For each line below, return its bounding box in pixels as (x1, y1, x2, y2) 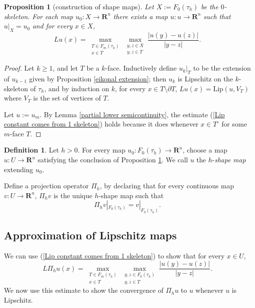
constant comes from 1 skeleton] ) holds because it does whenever (4, 119, 199, 129)
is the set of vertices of (33, 93, 101, 103)
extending (4, 164, 33, 174)
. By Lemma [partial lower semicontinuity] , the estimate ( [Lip (40, 109, 225, 119)
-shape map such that (98, 190, 164, 200)
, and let (52, 63, 78, 73)
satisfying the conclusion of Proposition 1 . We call (37, 154, 188, 165)
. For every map (77, 145, 126, 155)
